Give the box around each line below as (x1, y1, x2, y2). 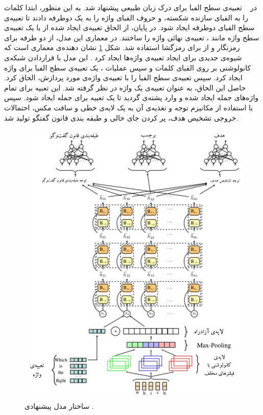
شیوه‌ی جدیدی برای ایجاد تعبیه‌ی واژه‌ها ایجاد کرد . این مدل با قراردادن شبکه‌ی (4, 52, 242, 62)
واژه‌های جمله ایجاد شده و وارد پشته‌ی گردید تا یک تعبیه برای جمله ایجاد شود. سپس (4, 92, 259, 103)
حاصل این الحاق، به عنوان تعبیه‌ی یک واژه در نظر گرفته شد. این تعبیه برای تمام (4, 82, 246, 93)
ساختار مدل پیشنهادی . (25, 400, 94, 411)
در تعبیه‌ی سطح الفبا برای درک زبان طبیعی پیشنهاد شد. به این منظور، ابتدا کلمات (4, 2, 257, 12)
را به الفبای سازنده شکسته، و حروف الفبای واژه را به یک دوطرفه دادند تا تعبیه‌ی (4, 12, 248, 22)
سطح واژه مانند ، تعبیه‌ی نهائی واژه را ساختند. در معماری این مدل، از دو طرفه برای (4, 32, 259, 42)
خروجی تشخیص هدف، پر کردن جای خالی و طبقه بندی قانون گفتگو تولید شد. (4, 112, 238, 123)
